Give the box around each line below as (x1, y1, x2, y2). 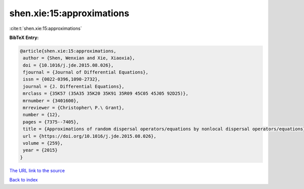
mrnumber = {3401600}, (23, 98, 80, 103)
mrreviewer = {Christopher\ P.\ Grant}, (23, 105, 125, 111)
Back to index (9, 177, 38, 183)
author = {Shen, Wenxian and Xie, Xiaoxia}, (23, 55, 135, 61)
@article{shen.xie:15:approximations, (20, 48, 117, 54)
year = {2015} (23, 147, 58, 153)
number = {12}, (23, 112, 61, 118)
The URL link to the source (9, 167, 65, 173)
